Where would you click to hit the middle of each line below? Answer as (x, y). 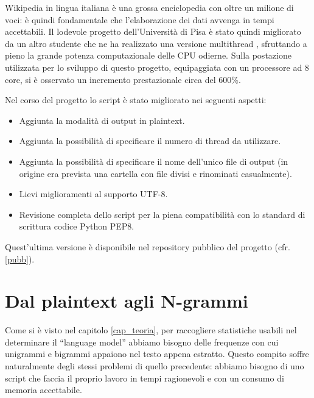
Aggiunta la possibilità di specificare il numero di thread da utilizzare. (150, 141)
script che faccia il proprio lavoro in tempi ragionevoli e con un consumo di (145, 378)
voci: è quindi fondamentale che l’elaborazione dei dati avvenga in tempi (140, 19)
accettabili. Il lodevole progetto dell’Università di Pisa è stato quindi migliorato (153, 31)
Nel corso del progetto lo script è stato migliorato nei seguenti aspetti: (136, 100)
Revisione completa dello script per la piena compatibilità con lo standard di (162, 214)
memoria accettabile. (44, 390)
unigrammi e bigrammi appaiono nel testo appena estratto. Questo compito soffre (157, 354)
